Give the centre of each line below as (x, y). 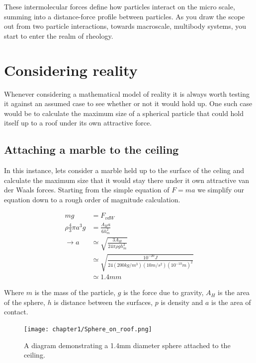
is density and (182, 302)
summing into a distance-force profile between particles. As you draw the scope (125, 16)
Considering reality (71, 70)
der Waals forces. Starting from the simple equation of (87, 190)
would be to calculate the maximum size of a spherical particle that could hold (124, 113)
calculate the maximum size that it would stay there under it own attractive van (127, 180)
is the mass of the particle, (75, 292)
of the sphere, (25, 302)
